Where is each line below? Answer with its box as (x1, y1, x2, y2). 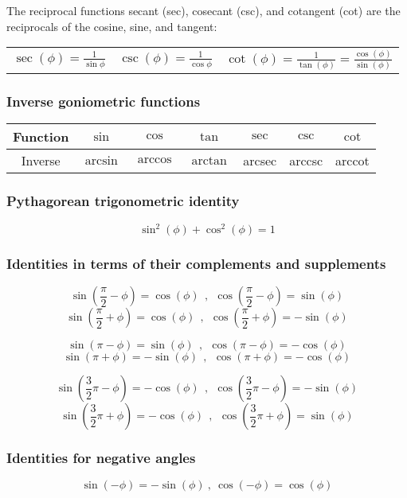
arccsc (289, 151, 323, 170)
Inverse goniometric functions (6, 91, 201, 111)
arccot (335, 151, 370, 170)
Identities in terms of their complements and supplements (6, 253, 386, 273)
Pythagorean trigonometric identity (6, 191, 240, 211)
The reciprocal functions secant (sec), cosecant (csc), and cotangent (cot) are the (6, 2, 401, 18)
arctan (191, 154, 227, 167)
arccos (137, 153, 172, 166)
